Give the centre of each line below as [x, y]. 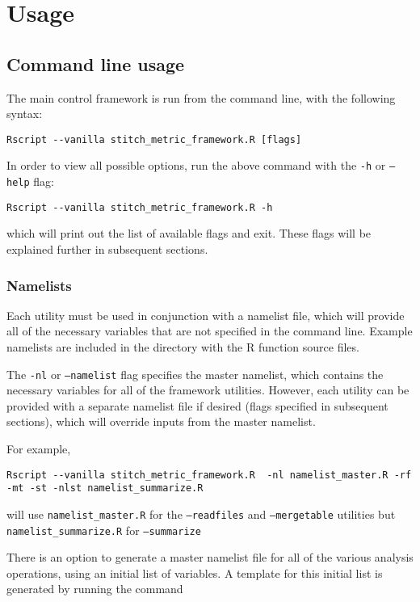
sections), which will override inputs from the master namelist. [161, 421]
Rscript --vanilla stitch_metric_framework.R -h [140, 207]
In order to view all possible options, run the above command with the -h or [196, 165]
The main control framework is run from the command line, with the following [201, 97]
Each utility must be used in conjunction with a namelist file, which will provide [206, 315]
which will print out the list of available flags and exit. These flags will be [189, 233]
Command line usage [96, 63]
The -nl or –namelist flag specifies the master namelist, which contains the [195, 374]
